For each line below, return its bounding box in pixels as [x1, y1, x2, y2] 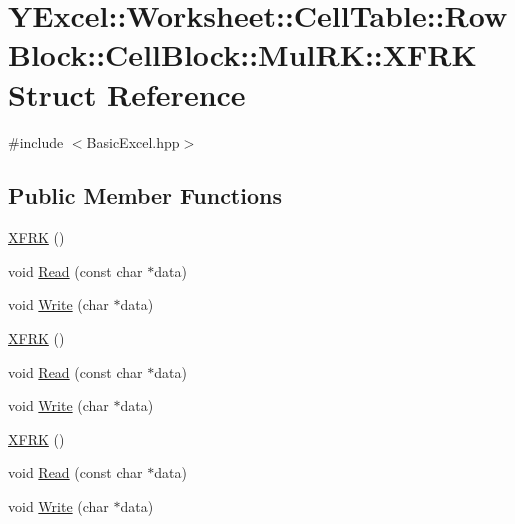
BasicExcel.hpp [86, 131, 180, 152]
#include [8, 131, 64, 152]
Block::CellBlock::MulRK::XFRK [8, 34, 477, 75]
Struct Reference [8, 73, 246, 114]
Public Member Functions [8, 180, 282, 211]
